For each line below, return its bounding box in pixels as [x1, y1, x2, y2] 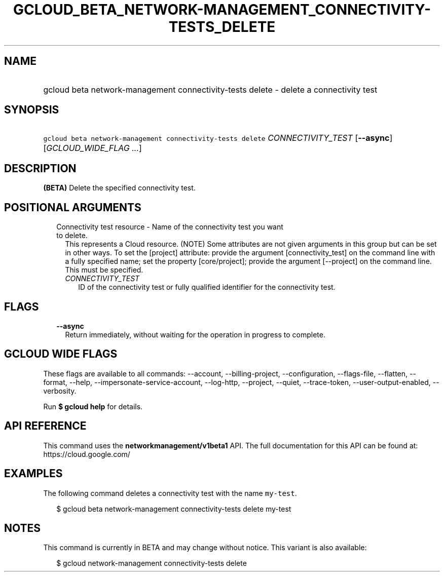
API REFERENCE [4, 419, 87, 433]
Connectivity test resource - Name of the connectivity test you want [56, 222, 283, 232]
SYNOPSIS [4, 103, 59, 117]
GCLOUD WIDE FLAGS [4, 348, 118, 361]
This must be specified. [65, 265, 143, 275]
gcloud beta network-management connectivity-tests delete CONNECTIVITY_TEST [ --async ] [43, 133, 393, 143]
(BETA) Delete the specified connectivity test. [43, 183, 196, 193]
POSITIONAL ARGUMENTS [4, 201, 141, 214]
